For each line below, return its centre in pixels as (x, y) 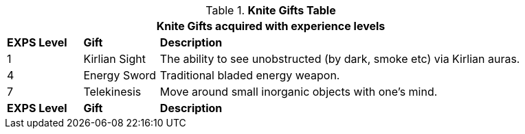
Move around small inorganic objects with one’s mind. (299, 92)
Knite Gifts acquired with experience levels (271, 26)
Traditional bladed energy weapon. (250, 75)
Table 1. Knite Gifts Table (271, 10)
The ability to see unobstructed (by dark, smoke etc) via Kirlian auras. (340, 59)
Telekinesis (112, 92)
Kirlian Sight (114, 59)
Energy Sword (120, 75)
